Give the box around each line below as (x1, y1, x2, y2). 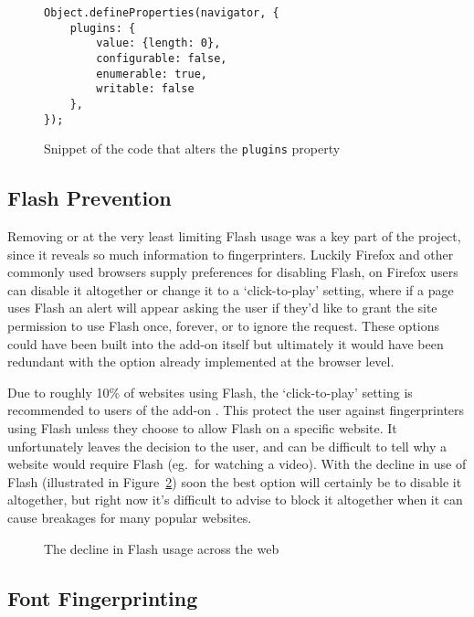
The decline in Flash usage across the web (44, 538, 279, 558)
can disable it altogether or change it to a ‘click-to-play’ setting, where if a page (7, 280, 454, 299)
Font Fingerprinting (7, 583, 198, 612)
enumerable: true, (96, 67, 207, 80)
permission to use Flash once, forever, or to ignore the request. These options (7, 316, 440, 335)
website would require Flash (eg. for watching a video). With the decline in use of (7, 454, 467, 473)
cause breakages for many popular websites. (7, 508, 252, 527)
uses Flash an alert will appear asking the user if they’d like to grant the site (7, 298, 437, 317)
